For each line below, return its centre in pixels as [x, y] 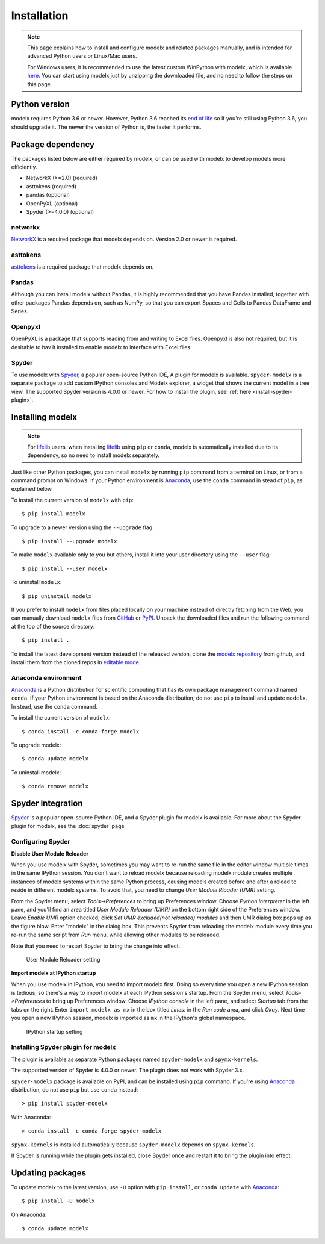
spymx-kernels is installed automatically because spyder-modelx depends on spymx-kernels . [133, 1145]
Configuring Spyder [41, 842]
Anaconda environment [46, 677]
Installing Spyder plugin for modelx [63, 1047]
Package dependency [53, 144]
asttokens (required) [51, 186]
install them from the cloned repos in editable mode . [76, 662]
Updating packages [49, 1173]
